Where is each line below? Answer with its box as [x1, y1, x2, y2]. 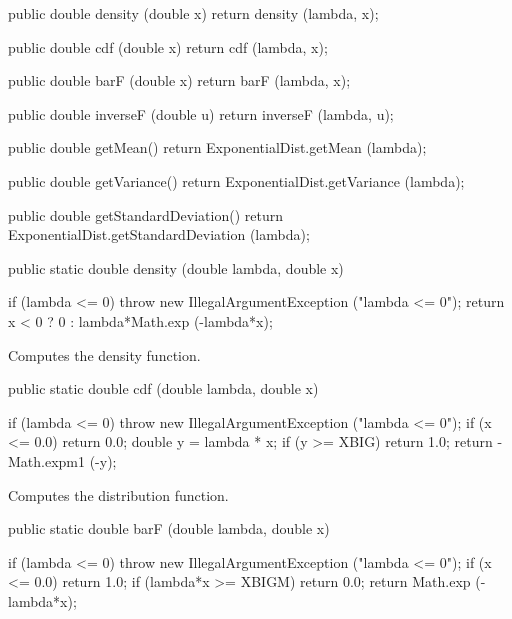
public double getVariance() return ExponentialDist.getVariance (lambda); [8, 170, 465, 191]
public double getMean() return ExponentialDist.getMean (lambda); [8, 137, 427, 158]
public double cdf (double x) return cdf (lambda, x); [8, 36, 328, 57]
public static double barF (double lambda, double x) [8, 518, 330, 539]
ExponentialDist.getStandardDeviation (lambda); [8, 224, 310, 245]
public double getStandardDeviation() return [8, 204, 283, 225]
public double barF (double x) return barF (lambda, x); [8, 70, 351, 91]
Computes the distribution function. [8, 484, 229, 505]
